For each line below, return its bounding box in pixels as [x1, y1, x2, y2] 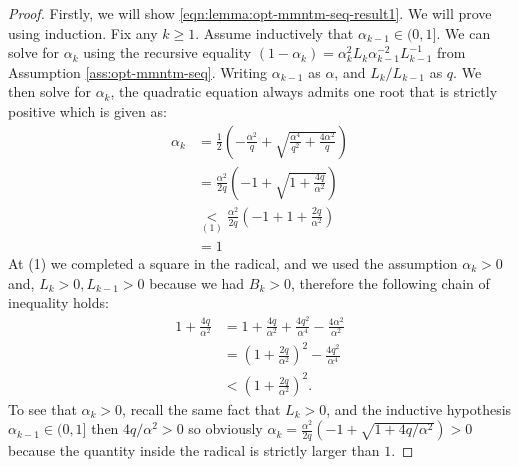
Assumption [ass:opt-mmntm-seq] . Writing [8, 61, 268, 82]
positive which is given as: [8, 100, 167, 121]
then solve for [8, 81, 91, 102]
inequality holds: [8, 292, 109, 313]
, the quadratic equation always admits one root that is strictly [110, 81, 498, 102]
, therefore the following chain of [290, 272, 490, 293]
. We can [436, 22, 491, 43]
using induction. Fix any [8, 22, 158, 43]
